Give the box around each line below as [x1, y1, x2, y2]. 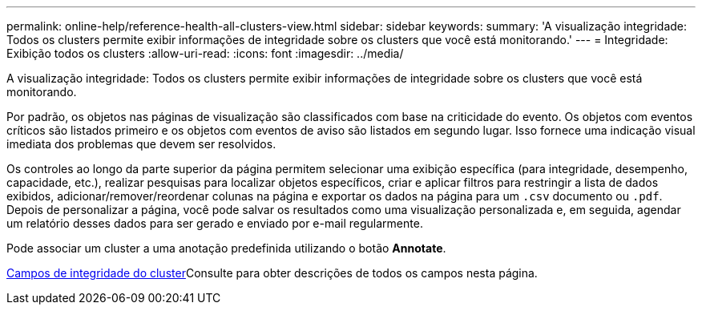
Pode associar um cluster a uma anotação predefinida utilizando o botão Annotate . [6, 241, 446, 255]
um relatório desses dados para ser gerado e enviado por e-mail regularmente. [6, 216, 423, 230]
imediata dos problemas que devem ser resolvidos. [6, 137, 276, 151]
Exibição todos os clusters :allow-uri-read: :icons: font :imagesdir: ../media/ [6, 46, 404, 60]
